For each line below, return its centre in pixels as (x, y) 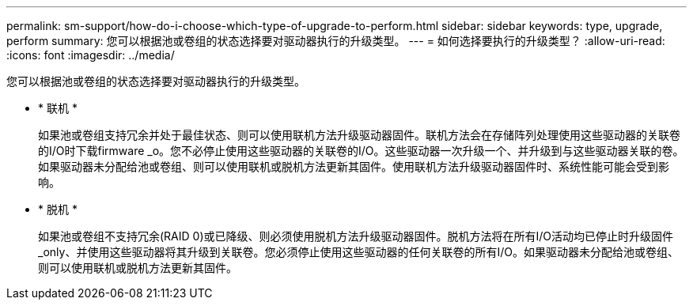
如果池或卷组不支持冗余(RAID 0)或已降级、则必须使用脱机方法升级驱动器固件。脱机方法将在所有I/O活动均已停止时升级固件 (356, 236)
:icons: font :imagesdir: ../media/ (91, 55)
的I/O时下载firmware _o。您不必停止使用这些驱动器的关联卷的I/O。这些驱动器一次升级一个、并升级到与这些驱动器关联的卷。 (361, 151)
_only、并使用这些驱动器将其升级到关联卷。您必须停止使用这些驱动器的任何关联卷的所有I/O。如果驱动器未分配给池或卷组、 (358, 252)
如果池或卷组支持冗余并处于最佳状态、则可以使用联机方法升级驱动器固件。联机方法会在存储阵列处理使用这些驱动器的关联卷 (359, 135)
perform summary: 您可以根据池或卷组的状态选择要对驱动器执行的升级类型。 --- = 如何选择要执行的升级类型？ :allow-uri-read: (336, 41)
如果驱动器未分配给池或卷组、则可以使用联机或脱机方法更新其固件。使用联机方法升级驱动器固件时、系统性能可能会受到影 (354, 166)
